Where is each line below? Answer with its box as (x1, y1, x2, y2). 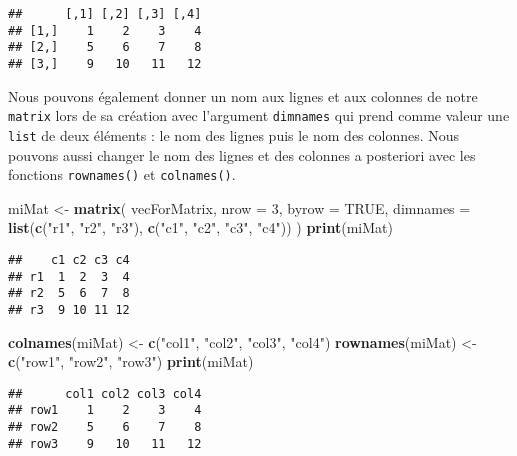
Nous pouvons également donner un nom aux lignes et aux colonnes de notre (8, 85, 478, 106)
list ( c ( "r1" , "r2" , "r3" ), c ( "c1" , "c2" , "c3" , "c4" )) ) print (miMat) (8, 217, 393, 238)
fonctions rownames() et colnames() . (8, 164, 236, 185)
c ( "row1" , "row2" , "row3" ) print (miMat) (8, 351, 254, 372)
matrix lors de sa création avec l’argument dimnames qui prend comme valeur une (8, 105, 510, 126)
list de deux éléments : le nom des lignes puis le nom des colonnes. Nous (8, 124, 460, 145)
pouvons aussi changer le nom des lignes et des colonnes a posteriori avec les (8, 144, 476, 165)
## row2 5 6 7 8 (8, 420, 202, 435)
